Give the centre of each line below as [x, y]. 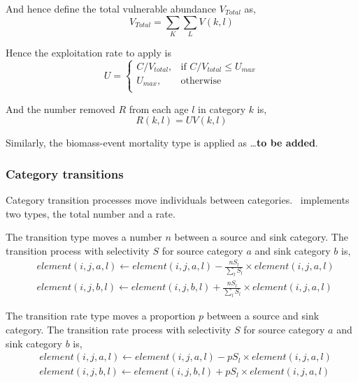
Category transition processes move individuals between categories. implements [178, 199]
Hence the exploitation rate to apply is [88, 52]
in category [222, 108]
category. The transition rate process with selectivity [119, 329]
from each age [159, 108]
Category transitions [65, 173]
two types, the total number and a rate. [91, 213]
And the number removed [60, 108]
